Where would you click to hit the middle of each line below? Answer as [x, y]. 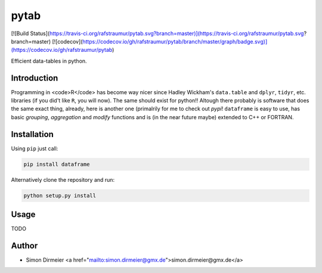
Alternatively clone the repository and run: [63, 179]
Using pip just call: [35, 148]
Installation [32, 134]
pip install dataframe [57, 164]
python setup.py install [60, 196]
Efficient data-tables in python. [49, 61]
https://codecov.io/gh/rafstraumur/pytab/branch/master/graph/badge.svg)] [175, 41]
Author [24, 245]
